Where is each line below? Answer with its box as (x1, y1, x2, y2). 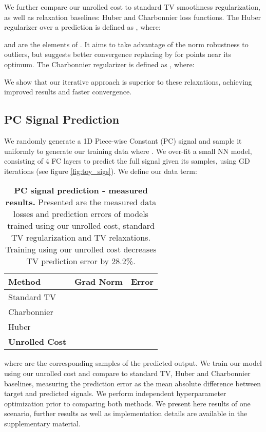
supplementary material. (4, 418, 81, 428)
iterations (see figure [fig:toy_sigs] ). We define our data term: (4, 165, 197, 176)
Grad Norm (74, 276, 123, 288)
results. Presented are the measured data (5, 196, 157, 208)
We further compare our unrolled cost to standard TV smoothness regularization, (4, 2, 260, 12)
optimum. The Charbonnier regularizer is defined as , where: (4, 58, 195, 69)
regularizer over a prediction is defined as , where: (4, 22, 161, 32)
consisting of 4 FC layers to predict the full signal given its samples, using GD (4, 155, 250, 166)
